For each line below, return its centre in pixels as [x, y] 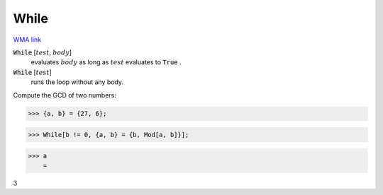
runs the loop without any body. [77, 82]
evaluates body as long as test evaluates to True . [106, 62]
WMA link [27, 40]
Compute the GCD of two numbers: [65, 95]
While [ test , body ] [43, 52]
